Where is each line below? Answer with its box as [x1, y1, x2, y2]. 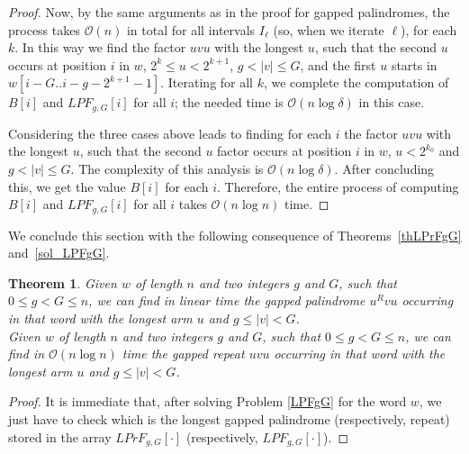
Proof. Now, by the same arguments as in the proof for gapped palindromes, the [8, 3, 450, 21]
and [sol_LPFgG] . [8, 243, 110, 262]
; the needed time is [175, 93, 284, 112]
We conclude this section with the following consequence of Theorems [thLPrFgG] [8, 225, 462, 244]
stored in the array [8, 427, 112, 446]
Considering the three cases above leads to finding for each [8, 123, 331, 142]
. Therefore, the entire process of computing [216, 177, 459, 195]
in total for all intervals [126, 20, 256, 39]
